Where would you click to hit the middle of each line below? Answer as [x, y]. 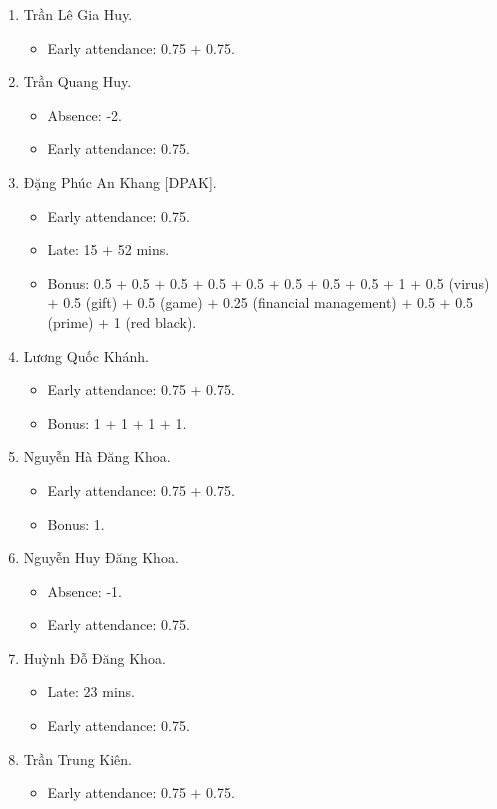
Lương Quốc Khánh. [86, 355]
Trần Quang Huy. [77, 81]
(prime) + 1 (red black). [122, 321]
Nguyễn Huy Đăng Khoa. [101, 557]
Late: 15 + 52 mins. [108, 249]
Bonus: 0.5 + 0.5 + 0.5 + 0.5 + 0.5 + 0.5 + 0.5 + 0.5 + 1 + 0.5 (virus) [268, 282]
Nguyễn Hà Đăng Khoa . [97, 456]
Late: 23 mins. [91, 691]
